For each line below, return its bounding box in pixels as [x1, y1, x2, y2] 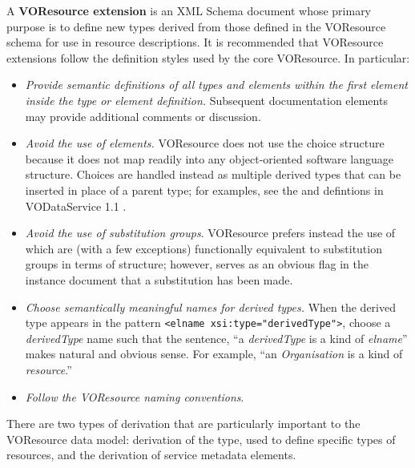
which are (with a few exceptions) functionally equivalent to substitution [25, 240, 382, 256]
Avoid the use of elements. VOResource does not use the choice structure [25, 135, 385, 151]
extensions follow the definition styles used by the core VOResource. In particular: [6, 49, 410, 66]
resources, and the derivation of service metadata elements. [6, 446, 296, 463]
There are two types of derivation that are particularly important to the [6, 415, 361, 432]
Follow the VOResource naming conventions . [25, 388, 244, 405]
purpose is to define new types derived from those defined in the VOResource [6, 18, 386, 34]
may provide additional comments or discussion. [25, 107, 261, 124]
